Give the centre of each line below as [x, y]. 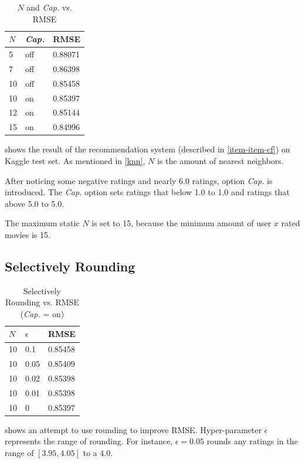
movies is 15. [28, 234]
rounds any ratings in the [252, 441]
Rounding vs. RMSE [42, 302]
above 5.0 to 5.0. [35, 203]
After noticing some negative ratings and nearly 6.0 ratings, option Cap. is [139, 180]
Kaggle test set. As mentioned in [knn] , [75, 160]
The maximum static [42, 223]
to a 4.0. [98, 452]
